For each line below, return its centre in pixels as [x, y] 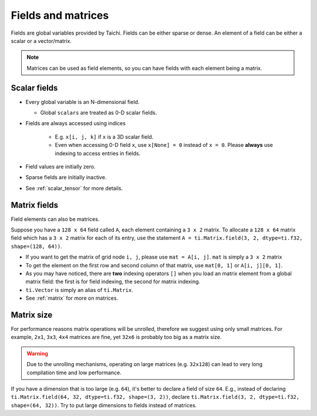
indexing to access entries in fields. [98, 153]
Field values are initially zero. [61, 166]
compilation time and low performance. [74, 373]
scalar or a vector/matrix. [41, 41]
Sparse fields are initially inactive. [66, 177]
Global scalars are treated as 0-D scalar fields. [99, 113]
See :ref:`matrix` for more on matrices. [72, 298]
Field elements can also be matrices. [55, 219]
